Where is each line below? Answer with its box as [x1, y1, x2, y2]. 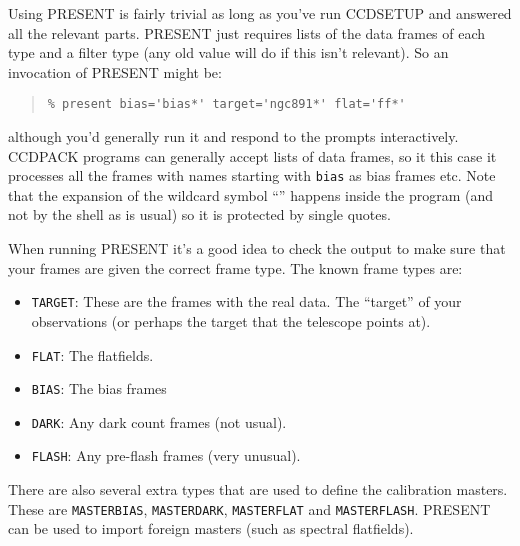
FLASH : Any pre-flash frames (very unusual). [31, 445, 301, 466]
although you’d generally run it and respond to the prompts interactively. [8, 126, 459, 147]
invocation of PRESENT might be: [8, 61, 222, 82]
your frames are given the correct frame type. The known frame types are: [8, 257, 463, 278]
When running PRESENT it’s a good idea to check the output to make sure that [8, 238, 506, 259]
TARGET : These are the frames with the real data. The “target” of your [31, 291, 462, 312]
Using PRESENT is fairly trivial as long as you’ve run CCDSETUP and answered [8, 3, 512, 23]
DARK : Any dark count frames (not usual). [31, 411, 287, 432]
